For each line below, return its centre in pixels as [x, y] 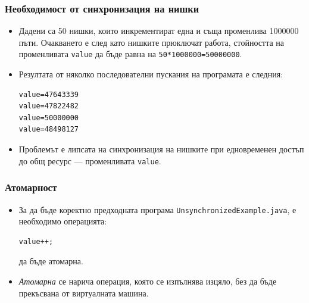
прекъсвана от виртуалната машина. [84, 293]
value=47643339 [49, 94]
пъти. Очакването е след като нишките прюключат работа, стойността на [152, 42]
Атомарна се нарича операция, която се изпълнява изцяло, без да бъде [148, 281]
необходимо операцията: [63, 221]
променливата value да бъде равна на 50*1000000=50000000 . [130, 54]
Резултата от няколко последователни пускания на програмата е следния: [151, 74]
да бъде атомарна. [51, 261]
